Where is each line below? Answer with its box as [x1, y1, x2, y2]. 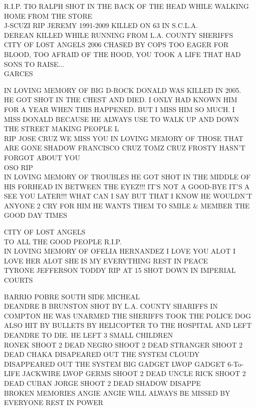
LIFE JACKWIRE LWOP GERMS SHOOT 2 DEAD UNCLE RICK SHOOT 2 [4, 368, 246, 379]
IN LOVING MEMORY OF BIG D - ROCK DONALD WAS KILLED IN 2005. [4, 85, 241, 95]
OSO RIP [4, 162, 33, 172]
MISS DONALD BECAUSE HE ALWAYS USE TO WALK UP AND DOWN [4, 114, 239, 124]
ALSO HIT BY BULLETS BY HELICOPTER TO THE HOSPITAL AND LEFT [4, 320, 252, 330]
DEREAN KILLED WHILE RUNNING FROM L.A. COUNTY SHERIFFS [4, 29, 233, 40]
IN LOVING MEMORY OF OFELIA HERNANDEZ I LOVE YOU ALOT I [4, 246, 236, 256]
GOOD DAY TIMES [4, 210, 67, 220]
